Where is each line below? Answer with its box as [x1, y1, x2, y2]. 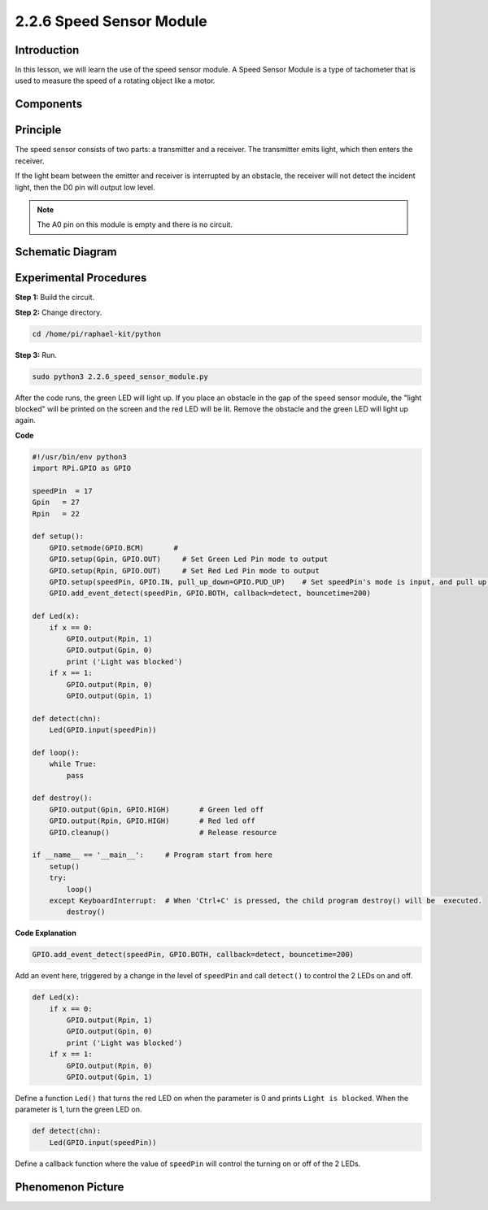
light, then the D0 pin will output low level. [15, 182, 156, 192]
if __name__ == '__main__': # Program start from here [32, 851, 272, 860]
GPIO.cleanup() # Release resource [49, 828, 277, 837]
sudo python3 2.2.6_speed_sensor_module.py [32, 372, 209, 381]
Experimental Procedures [15, 271, 147, 285]
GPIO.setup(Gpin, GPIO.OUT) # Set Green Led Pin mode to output [49, 555, 329, 564]
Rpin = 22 [32, 509, 81, 518]
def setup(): [32, 532, 85, 541]
